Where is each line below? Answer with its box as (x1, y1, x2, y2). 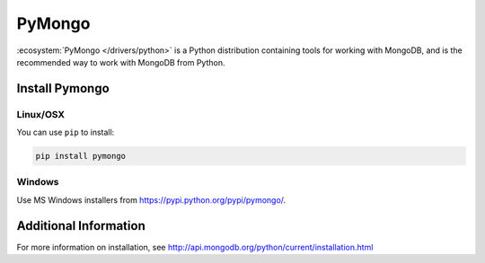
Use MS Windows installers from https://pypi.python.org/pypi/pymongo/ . (16, 194, 287, 206)
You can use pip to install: (16, 127, 115, 138)
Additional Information (16, 218, 145, 233)
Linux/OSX (16, 108, 66, 120)
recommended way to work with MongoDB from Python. (16, 57, 225, 67)
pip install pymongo (35, 151, 126, 162)
